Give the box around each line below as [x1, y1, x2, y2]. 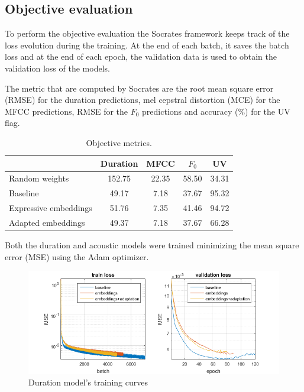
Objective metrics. [86, 136, 152, 148]
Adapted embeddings [9, 216, 85, 228]
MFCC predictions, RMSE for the [5, 105, 128, 117]
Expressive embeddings [9, 202, 92, 214]
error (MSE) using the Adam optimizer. [5, 250, 149, 263]
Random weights [9, 172, 69, 184]
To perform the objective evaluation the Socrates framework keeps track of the [5, 27, 290, 40]
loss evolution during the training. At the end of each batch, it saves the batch [5, 38, 289, 51]
